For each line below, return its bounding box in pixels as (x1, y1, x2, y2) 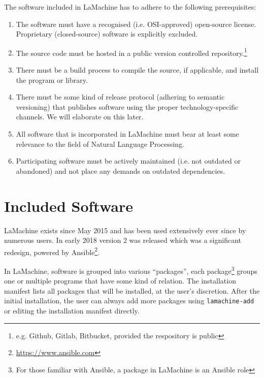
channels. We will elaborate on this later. (16, 111, 144, 122)
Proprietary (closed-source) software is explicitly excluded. (16, 28, 198, 39)
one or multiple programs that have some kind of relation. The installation (4, 275, 236, 286)
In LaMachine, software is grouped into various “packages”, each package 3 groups (4, 264, 257, 276)
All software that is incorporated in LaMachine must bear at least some (16, 129, 239, 139)
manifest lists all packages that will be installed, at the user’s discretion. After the (4, 285, 260, 296)
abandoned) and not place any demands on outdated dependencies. (16, 165, 225, 176)
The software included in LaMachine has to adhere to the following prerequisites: (4, 2, 256, 12)
